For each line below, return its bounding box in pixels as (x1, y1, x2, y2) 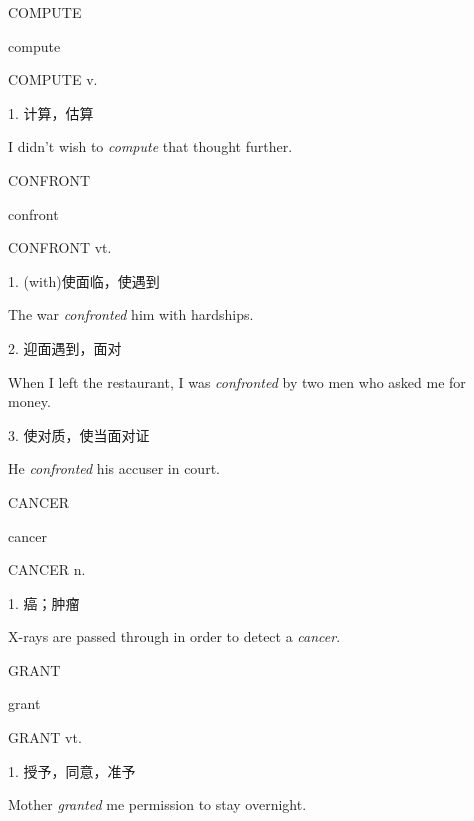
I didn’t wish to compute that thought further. (8, 136, 293, 157)
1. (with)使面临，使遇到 (8, 270, 160, 291)
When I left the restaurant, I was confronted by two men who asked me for (8, 371, 466, 392)
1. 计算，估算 (8, 102, 94, 123)
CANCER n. (8, 559, 86, 580)
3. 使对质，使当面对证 (8, 424, 150, 445)
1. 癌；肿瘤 (8, 592, 80, 613)
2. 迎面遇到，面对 (8, 337, 122, 358)
